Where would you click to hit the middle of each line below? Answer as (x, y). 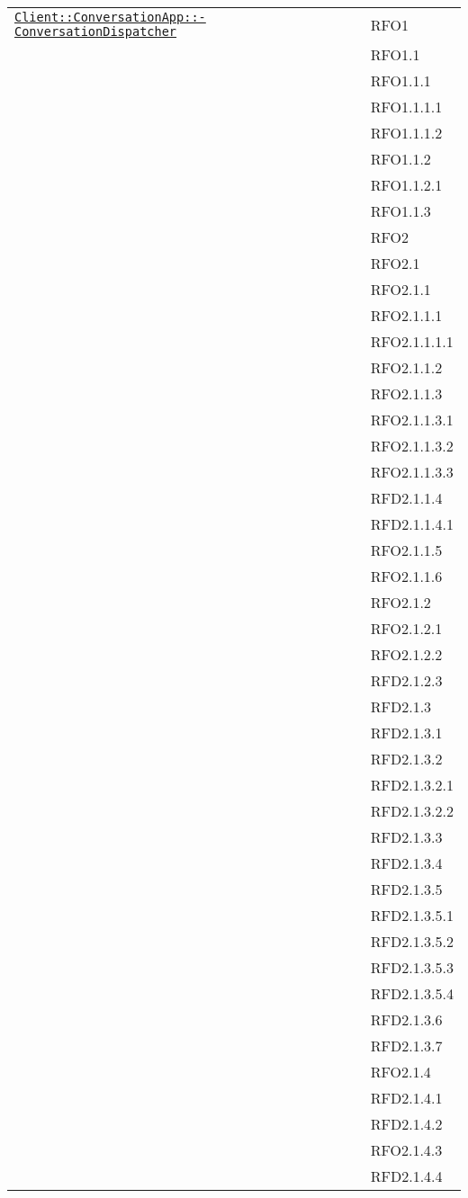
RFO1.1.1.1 (406, 107)
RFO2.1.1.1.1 (412, 341)
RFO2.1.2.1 (406, 628)
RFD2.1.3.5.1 (412, 915)
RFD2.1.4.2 (406, 1124)
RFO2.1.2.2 (406, 654)
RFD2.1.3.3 (406, 837)
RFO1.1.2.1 (406, 185)
